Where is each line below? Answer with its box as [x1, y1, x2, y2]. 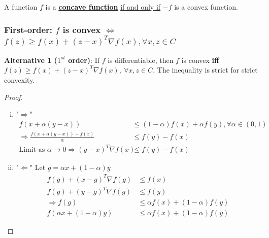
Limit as [19, 146, 45, 154]
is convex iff [181, 54, 219, 65]
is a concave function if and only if [45, 2, 161, 12]
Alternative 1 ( [4, 54, 57, 65]
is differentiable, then [108, 54, 174, 65]
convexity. [4, 74, 35, 85]
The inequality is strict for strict [157, 64, 258, 75]
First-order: [4, 23, 53, 36]
